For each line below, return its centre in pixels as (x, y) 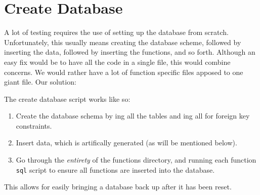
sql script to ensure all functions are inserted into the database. (115, 169)
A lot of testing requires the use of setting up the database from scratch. (116, 32)
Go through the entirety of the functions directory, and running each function (136, 160)
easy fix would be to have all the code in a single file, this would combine (117, 62)
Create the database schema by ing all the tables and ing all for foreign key (133, 116)
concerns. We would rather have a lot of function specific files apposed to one (124, 72)
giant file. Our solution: (40, 82)
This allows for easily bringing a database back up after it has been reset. (118, 187)
